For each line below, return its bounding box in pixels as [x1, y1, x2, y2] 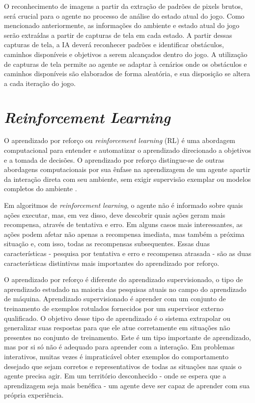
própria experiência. [4, 390, 64, 400]
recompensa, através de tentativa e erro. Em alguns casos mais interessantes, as [4, 219, 243, 230]
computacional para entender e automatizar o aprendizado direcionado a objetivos [4, 145, 252, 155]
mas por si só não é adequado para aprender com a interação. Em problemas [4, 342, 235, 352]
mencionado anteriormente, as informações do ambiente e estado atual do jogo [4, 20, 240, 30]
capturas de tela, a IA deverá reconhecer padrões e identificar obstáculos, [4, 39, 224, 50]
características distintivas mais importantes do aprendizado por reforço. [4, 258, 219, 268]
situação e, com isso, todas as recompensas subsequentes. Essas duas [4, 238, 210, 249]
